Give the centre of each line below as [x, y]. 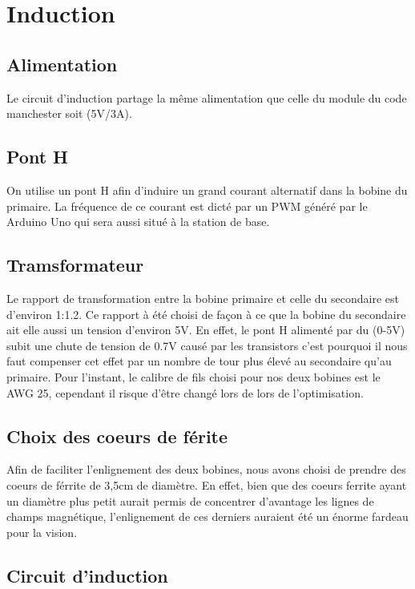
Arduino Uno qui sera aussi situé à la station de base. [138, 222]
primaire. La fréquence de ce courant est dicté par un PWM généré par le [187, 206]
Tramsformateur [75, 265]
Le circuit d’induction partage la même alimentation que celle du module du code [207, 97]
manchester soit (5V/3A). [69, 113]
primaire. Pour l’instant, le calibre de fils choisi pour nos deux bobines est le [193, 376]
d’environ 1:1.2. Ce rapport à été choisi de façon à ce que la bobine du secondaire [206, 314]
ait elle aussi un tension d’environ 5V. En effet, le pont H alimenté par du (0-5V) [206, 330]
